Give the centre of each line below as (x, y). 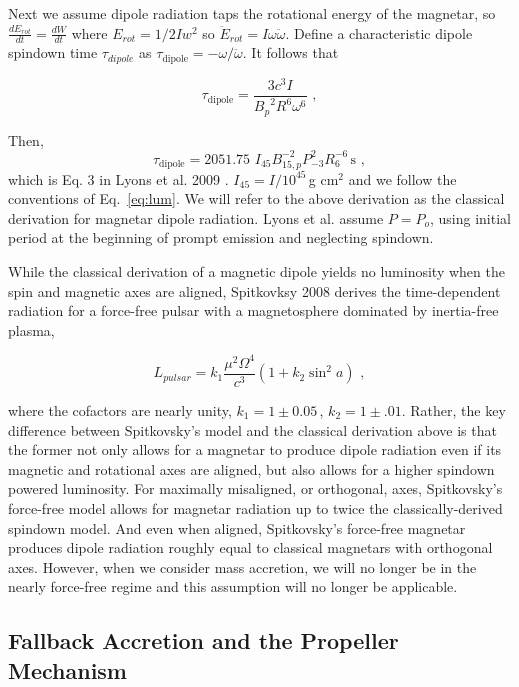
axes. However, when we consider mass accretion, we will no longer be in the (242, 566)
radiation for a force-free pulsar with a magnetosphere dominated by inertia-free (253, 310)
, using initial (470, 217)
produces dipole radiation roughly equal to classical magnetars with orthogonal (250, 547)
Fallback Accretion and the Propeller (203, 640)
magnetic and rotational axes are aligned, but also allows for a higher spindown (251, 468)
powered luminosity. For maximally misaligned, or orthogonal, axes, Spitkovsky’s (255, 488)
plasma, (31, 329)
